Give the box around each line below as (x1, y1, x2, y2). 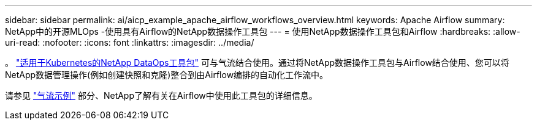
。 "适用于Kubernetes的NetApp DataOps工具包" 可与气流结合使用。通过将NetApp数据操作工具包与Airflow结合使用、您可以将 (5, 57, 509, 68)
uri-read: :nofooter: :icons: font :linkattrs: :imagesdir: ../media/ (5, 37, 254, 48)
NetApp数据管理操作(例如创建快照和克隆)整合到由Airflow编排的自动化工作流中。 (5, 70, 329, 80)
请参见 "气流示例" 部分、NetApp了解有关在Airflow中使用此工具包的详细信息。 (5, 90, 318, 101)
